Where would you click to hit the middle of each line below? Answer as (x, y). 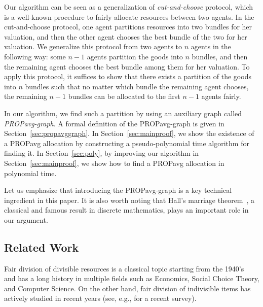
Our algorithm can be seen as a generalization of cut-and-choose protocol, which (129, 7)
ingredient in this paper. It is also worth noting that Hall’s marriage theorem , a (129, 200)
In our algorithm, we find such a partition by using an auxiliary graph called (123, 113)
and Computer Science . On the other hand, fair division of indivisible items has (127, 288)
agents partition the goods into (135, 56)
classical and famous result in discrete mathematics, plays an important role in (126, 210)
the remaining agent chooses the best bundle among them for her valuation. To (127, 66)
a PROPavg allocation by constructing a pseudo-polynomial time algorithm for (127, 143)
